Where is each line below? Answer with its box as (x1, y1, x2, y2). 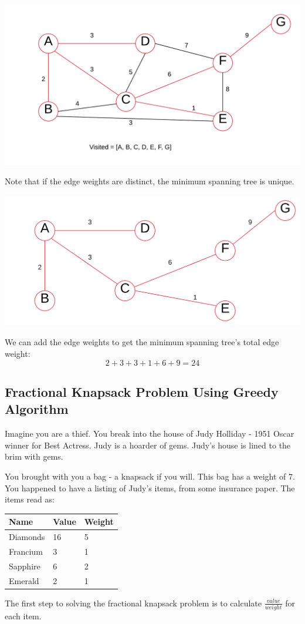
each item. (5, 610, 42, 622)
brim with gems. (5, 450, 63, 463)
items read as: (5, 493, 55, 505)
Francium (9, 545, 43, 557)
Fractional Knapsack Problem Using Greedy (5, 383, 279, 400)
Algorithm (5, 400, 69, 418)
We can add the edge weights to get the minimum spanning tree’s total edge (5, 336, 279, 348)
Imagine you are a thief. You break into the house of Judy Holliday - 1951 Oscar (5, 427, 294, 440)
